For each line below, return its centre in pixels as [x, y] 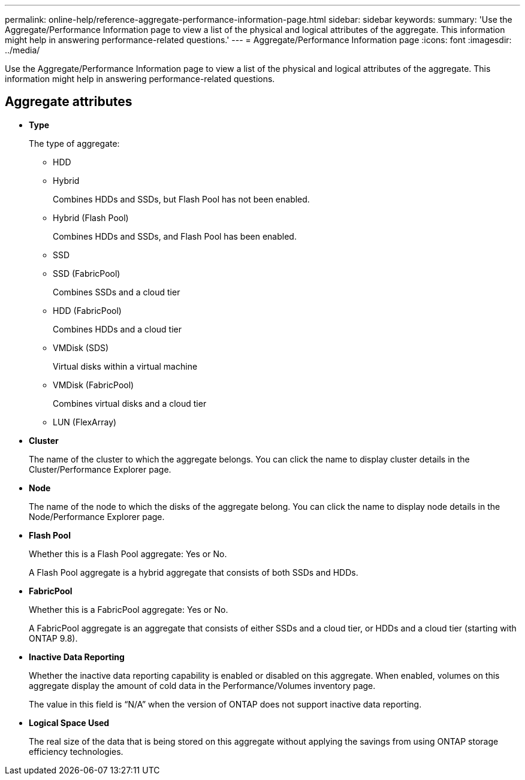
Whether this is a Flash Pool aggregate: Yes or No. [128, 554]
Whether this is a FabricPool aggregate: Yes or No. [129, 609]
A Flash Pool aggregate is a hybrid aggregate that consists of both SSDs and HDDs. [194, 572]
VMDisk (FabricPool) [93, 385]
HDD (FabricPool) [87, 310]
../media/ [22, 50]
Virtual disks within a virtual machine [125, 366]
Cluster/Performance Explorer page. [100, 469]
